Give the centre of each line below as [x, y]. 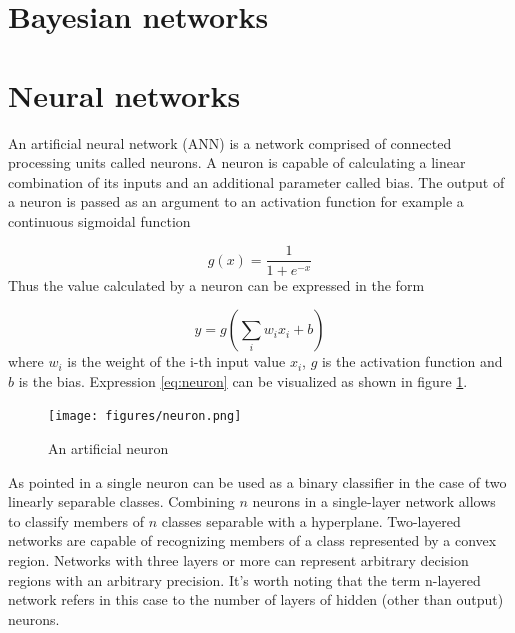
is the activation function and [412, 361]
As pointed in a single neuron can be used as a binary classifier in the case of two [257, 481]
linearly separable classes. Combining [121, 501]
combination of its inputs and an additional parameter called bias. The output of [256, 181]
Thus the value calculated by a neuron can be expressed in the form [216, 284]
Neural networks [124, 94]
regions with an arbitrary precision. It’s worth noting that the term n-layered [244, 579]
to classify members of [76, 520]
